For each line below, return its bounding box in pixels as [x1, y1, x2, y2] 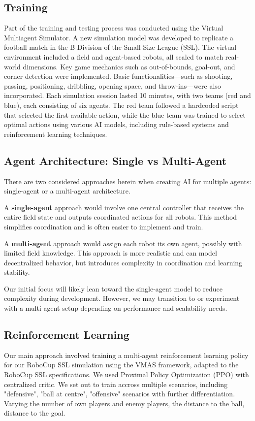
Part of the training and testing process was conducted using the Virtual [4, 23, 223, 33]
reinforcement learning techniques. [4, 129, 107, 139]
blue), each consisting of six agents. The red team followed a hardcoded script [4, 99, 239, 110]
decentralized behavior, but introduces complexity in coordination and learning [4, 257, 243, 267]
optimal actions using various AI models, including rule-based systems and [4, 119, 229, 130]
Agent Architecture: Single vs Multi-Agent [4, 153, 227, 168]
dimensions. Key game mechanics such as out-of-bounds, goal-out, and [23, 61, 235, 71]
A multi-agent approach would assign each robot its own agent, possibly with [4, 238, 242, 248]
